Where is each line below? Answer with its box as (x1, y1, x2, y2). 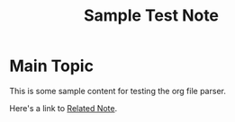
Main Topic (9, 56, 95, 76)
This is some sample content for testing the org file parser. (9, 85, 227, 96)
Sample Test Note (84, 5, 219, 26)
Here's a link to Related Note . (9, 102, 118, 113)
